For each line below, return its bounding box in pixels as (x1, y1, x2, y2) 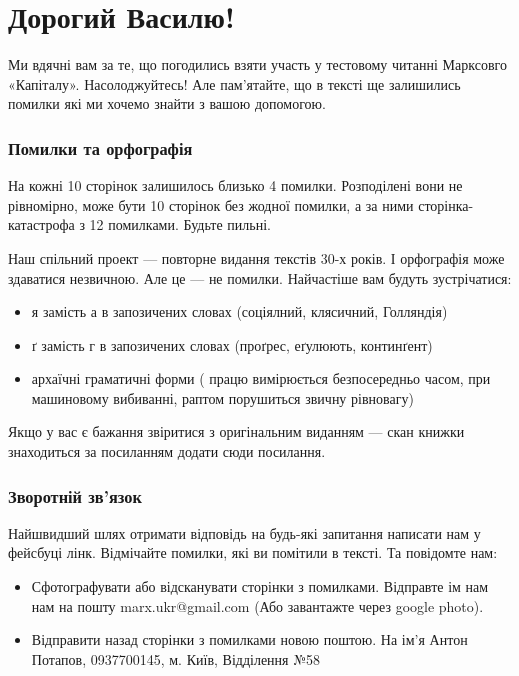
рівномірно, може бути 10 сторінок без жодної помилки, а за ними (8, 194, 414, 215)
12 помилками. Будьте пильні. (89, 214, 271, 235)
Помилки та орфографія (8, 135, 193, 160)
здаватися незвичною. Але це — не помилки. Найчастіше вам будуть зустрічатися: (8, 267, 512, 288)
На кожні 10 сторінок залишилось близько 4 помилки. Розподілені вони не (8, 175, 463, 196)
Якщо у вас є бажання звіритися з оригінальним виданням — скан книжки (8, 421, 465, 442)
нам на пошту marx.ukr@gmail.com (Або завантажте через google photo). (31, 595, 484, 616)
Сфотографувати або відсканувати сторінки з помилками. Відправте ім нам (31, 576, 489, 597)
